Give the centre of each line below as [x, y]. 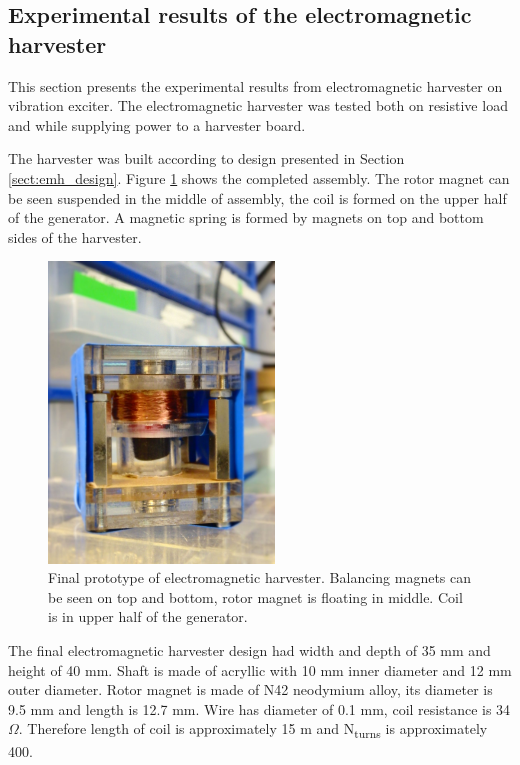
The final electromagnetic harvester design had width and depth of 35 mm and [249, 650]
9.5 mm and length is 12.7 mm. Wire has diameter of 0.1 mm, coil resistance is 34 [259, 708]
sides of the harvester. [75, 236]
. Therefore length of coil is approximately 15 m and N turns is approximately [253, 730]
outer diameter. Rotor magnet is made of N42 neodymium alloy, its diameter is [250, 689]
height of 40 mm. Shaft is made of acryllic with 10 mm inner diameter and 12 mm [260, 669]
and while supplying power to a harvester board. [157, 124]
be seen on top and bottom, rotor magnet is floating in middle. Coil [255, 596]
